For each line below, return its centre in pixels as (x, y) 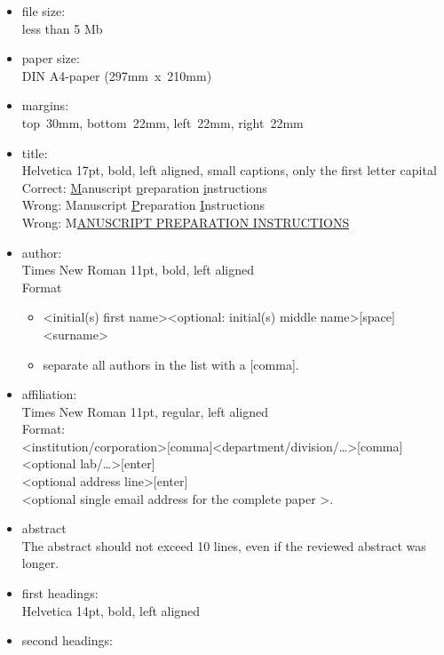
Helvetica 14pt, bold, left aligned (111, 610)
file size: (44, 11)
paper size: (51, 58)
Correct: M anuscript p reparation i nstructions (144, 187)
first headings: (60, 593)
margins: (45, 105)
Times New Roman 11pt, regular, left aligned (145, 411)
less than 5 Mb (62, 28)
